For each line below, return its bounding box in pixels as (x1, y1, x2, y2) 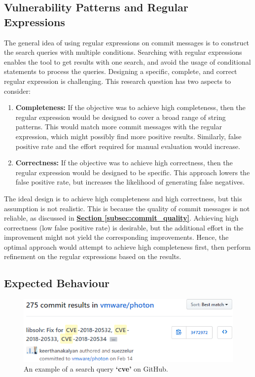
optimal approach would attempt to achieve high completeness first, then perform (4, 241, 251, 252)
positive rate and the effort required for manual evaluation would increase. (15, 141, 240, 151)
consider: (4, 85, 31, 96)
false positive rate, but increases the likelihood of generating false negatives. (15, 177, 245, 187)
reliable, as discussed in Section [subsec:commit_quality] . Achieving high (4, 213, 239, 223)
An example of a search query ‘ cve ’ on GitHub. (24, 364, 168, 374)
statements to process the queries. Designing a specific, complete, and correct (4, 66, 237, 76)
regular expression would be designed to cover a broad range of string (15, 112, 226, 122)
